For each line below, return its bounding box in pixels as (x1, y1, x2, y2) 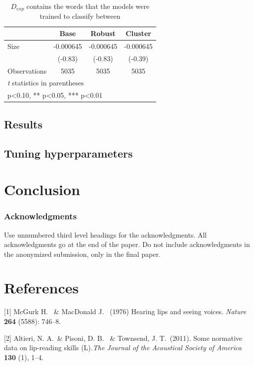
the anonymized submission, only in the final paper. (4, 248, 161, 259)
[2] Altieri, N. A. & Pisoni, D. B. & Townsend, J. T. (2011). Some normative (4, 332, 243, 343)
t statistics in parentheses (7, 78, 84, 88)
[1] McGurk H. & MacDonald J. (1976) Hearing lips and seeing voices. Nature (4, 306, 247, 317)
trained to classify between (40, 11, 121, 21)
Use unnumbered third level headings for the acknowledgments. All (4, 229, 207, 240)
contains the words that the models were (26, 1, 150, 11)
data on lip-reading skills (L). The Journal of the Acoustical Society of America (4, 342, 242, 353)
